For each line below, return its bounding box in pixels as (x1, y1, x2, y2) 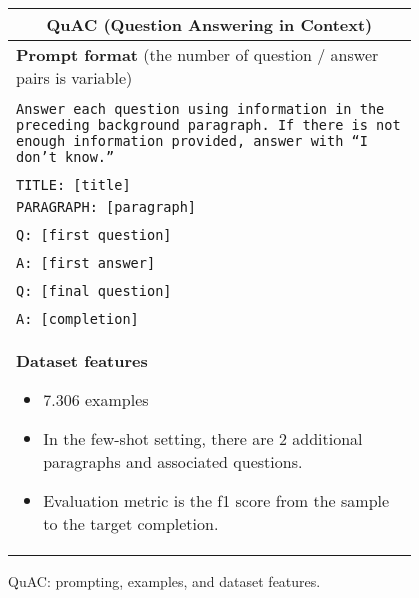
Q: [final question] (16, 283, 172, 299)
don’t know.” (16, 149, 115, 165)
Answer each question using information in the (16, 101, 385, 117)
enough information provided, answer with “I (16, 133, 368, 149)
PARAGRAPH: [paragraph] (16, 199, 197, 215)
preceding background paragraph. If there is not (16, 117, 401, 133)
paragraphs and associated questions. (43, 450, 303, 473)
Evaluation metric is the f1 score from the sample (43, 489, 390, 512)
